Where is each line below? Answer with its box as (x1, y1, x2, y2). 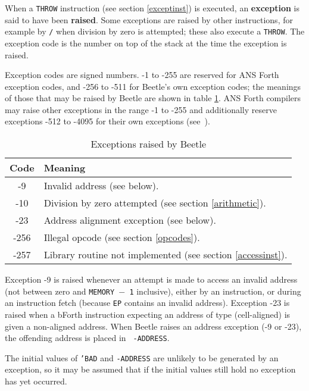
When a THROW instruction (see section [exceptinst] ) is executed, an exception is (5, 2, 299, 14)
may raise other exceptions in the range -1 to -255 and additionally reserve (5, 103, 277, 115)
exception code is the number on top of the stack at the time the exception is (5, 36, 287, 49)
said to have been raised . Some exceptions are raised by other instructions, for (5, 13, 293, 26)
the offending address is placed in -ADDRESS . (5, 331, 170, 344)
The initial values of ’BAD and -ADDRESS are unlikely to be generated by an (5, 351, 279, 364)
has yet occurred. (5, 375, 67, 387)
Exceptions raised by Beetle (90, 137, 207, 151)
